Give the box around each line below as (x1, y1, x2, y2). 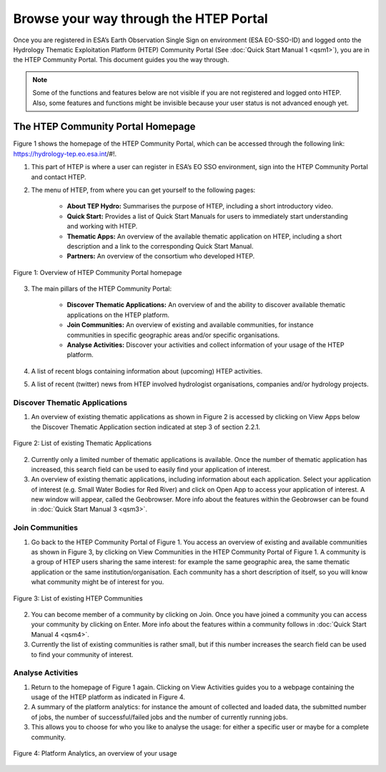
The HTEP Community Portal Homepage (13, 121, 196, 133)
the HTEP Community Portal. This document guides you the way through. (13, 56, 229, 64)
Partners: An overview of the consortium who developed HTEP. (66, 252, 255, 261)
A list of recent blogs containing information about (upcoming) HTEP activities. (31, 366, 263, 375)
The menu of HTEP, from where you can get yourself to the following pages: (31, 186, 256, 194)
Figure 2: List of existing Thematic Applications (13, 439, 152, 448)
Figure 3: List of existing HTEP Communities (13, 593, 143, 603)
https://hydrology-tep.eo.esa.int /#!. (13, 149, 117, 158)
